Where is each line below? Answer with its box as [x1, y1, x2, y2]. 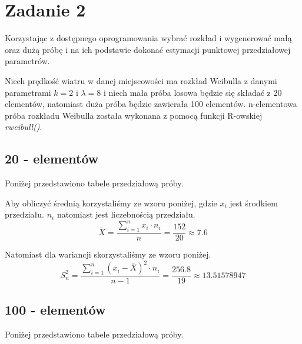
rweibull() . [5, 121, 42, 133]
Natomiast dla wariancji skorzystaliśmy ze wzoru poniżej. [5, 248, 211, 260]
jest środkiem [230, 196, 278, 209]
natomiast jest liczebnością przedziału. [57, 208, 195, 221]
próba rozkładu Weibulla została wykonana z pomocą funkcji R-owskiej [5, 109, 263, 121]
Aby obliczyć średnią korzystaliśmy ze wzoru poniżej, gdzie [5, 196, 217, 209]
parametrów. [5, 55, 50, 67]
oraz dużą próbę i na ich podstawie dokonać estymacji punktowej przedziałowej [5, 43, 291, 55]
